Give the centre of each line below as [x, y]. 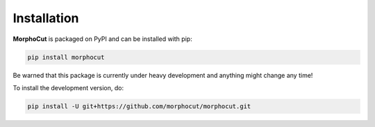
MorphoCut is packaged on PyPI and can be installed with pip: [102, 39]
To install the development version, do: [68, 87]
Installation [46, 18]
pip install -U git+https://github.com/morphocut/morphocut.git [139, 106]
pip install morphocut [66, 57]
